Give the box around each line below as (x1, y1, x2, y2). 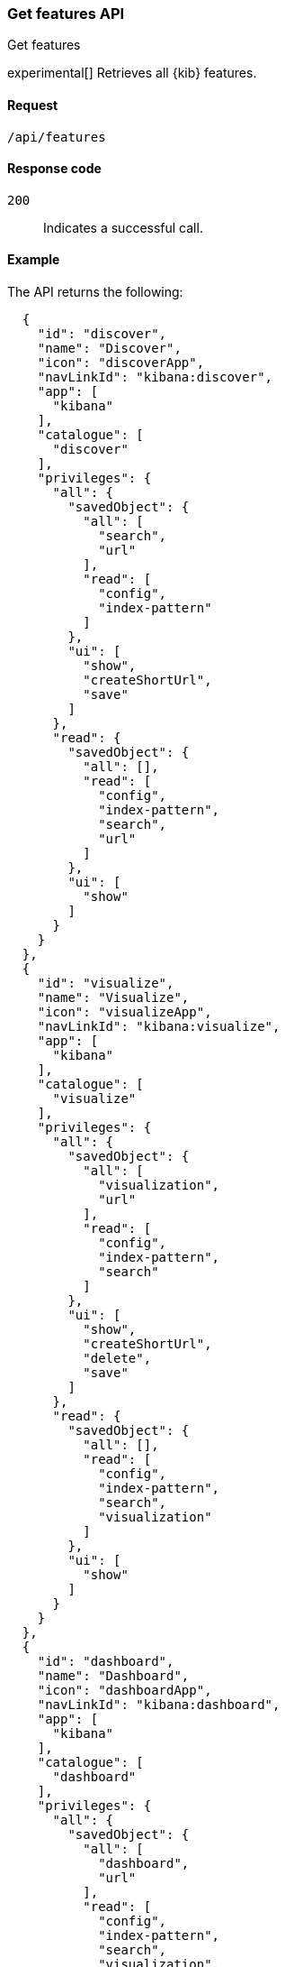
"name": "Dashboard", (37, 1668, 190, 1684)
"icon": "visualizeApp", (37, 1005, 212, 1020)
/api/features (7, 129, 106, 144)
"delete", (83, 1351, 152, 1366)
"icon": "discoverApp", (37, 355, 205, 371)
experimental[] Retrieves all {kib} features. (7, 65, 257, 81)
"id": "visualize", (37, 976, 174, 991)
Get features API (7, 5, 125, 23)
